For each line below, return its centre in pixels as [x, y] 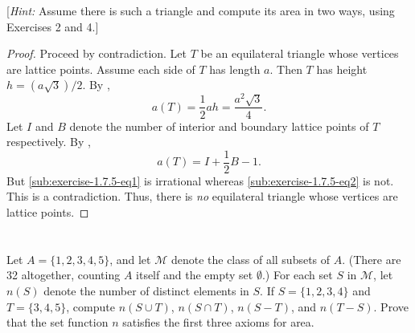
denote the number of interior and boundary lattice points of [219, 126]
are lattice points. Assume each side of [101, 69]
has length [235, 69]
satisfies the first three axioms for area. [218, 322]
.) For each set [297, 275]
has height [342, 69]
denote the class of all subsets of [251, 259]
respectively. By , [49, 142]
